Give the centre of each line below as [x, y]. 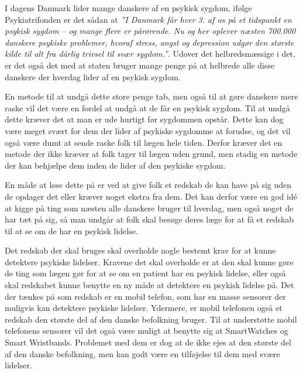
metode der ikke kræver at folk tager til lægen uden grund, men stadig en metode [151, 154]
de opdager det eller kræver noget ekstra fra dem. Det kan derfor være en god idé [151, 196]
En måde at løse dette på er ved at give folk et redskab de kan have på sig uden [148, 185]
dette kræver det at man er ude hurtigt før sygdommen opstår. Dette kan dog [144, 119]
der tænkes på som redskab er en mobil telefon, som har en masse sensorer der [145, 296]
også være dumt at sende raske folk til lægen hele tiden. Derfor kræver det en [144, 142]
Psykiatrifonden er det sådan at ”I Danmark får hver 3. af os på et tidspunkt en [148, 19]
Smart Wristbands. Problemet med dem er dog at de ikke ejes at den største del [148, 342]
